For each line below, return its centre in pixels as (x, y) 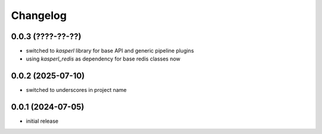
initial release (42, 121)
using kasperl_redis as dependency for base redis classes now (103, 59)
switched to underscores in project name (76, 90)
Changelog (39, 15)
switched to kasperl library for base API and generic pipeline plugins (110, 51)
